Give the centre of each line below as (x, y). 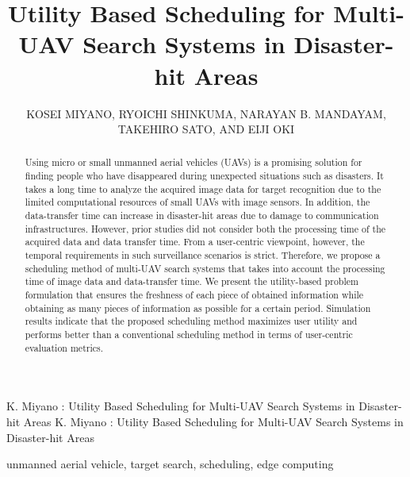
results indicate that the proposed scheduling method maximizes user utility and (191, 321)
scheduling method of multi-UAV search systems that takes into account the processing (205, 268)
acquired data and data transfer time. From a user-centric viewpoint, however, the (195, 242)
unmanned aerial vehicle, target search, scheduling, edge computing (170, 464)
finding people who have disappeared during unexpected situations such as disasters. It (204, 176)
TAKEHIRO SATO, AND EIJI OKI (206, 129)
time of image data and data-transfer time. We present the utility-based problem (192, 281)
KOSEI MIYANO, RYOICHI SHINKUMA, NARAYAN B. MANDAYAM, (206, 113)
